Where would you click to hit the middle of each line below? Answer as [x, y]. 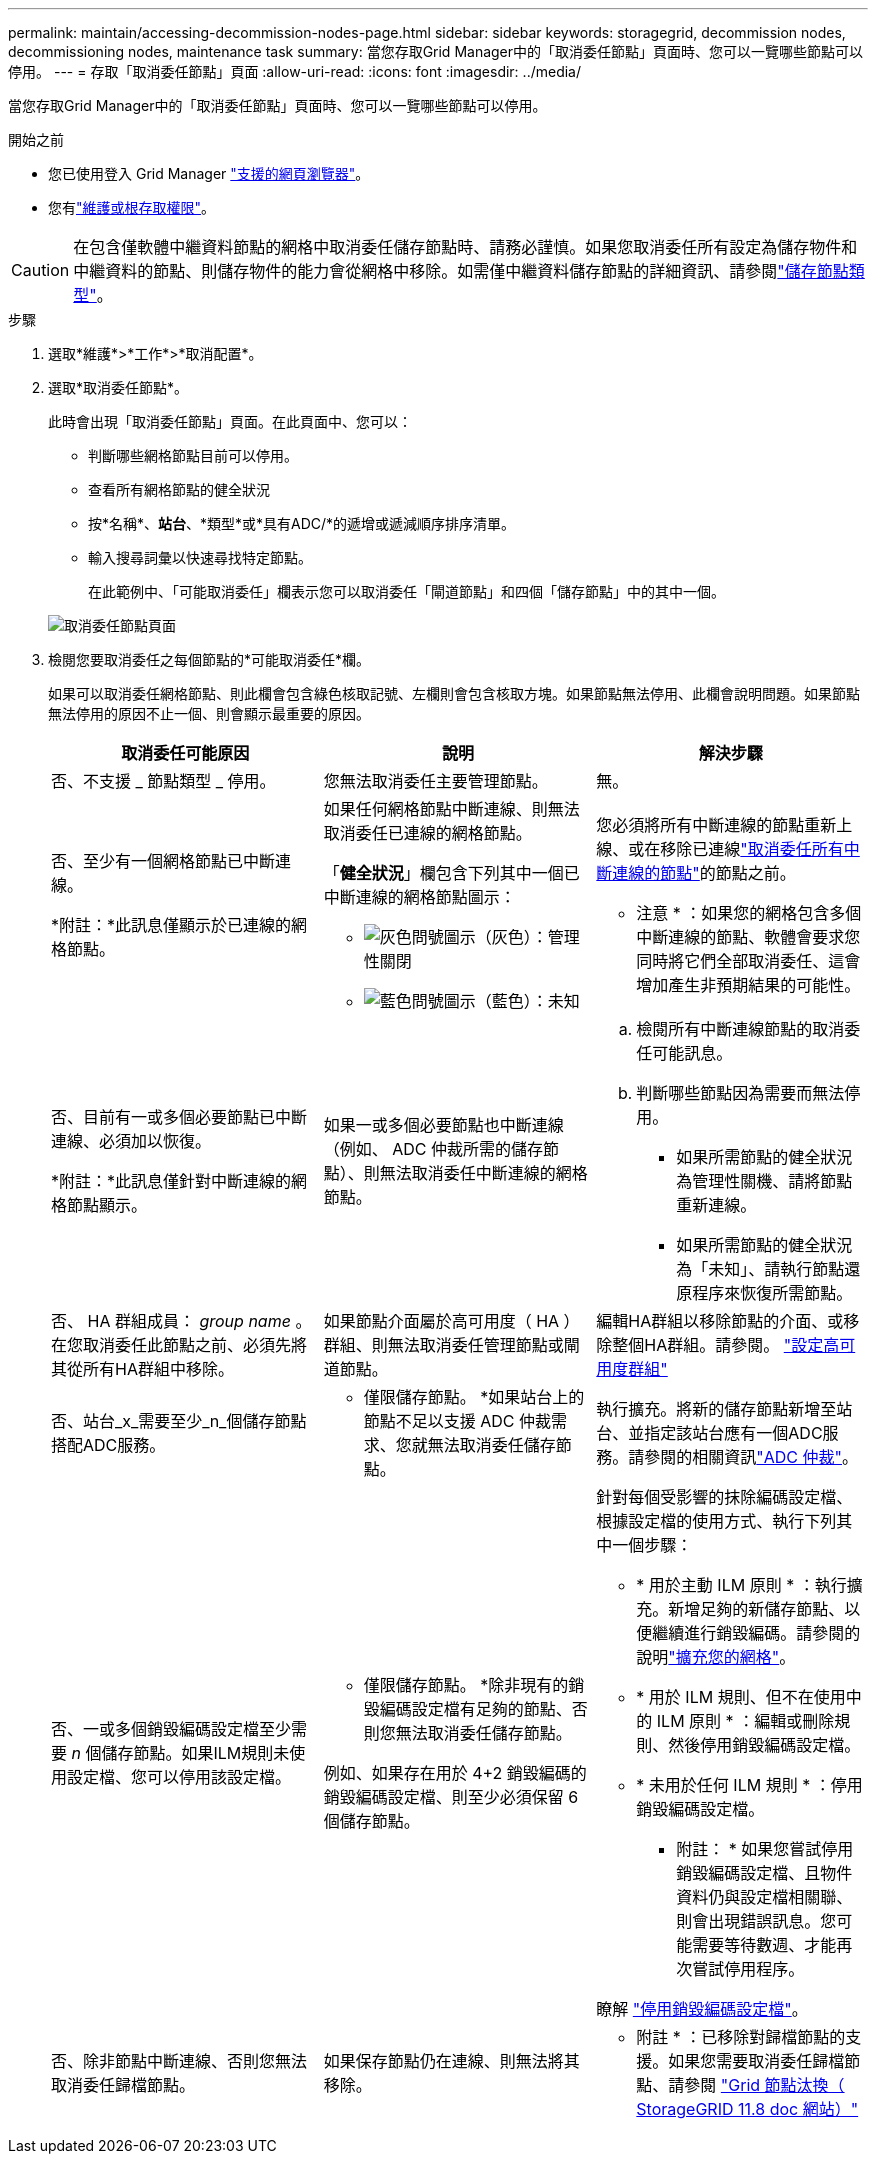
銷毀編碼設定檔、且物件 [764, 1873]
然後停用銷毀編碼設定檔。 [764, 1745]
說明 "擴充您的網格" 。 [716, 1657]
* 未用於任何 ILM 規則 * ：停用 [749, 1785]
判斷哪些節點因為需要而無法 [740, 1093]
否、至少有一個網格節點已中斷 [163, 861]
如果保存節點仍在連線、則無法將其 [451, 2061]
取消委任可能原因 [185, 753]
